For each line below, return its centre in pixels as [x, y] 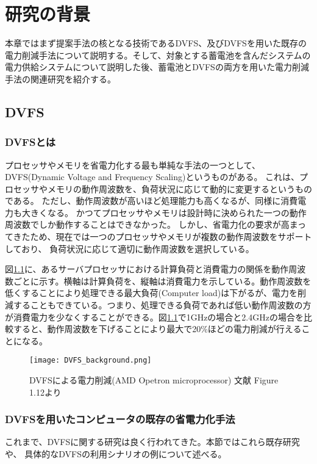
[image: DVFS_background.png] [91, 361]
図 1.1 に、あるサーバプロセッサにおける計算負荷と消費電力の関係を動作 [147, 269]
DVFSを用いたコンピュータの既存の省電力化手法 [120, 419]
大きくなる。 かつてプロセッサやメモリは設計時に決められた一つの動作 [164, 212]
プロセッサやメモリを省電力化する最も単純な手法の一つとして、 [133, 165]
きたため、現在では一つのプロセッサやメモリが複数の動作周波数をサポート [162, 237]
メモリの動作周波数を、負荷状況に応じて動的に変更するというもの [180, 188]
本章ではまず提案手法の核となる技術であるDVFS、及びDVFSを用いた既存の [156, 43]
